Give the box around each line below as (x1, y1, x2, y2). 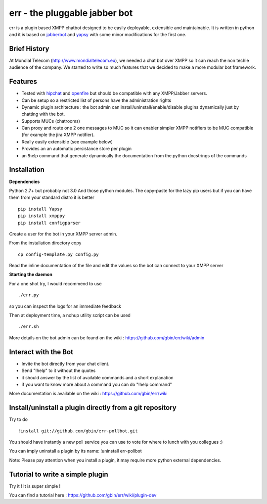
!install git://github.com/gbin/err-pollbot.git (18, 428, 138, 434)
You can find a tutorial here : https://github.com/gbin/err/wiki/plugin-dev (9, 492, 157, 498)
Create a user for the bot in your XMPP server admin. (9, 230, 118, 237)
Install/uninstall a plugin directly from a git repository (9, 404, 177, 412)
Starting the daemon (9, 272, 53, 277)
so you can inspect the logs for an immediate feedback (9, 303, 121, 309)
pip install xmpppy (18, 213, 65, 219)
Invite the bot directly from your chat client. (21, 361, 110, 367)
